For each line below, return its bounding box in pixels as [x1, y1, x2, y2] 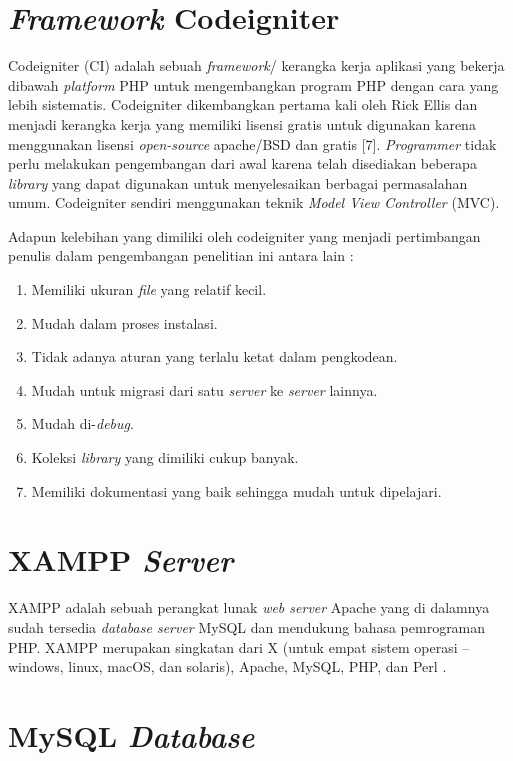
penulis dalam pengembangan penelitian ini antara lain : [8, 245, 354, 266]
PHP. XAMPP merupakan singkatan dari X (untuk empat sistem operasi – [8, 636, 470, 657]
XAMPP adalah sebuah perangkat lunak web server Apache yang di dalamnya [8, 597, 490, 618]
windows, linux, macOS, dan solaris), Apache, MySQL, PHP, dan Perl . [8, 656, 447, 677]
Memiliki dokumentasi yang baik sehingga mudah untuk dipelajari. [31, 480, 442, 501]
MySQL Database [8, 714, 255, 756]
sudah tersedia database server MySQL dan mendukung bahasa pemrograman [8, 616, 486, 637]
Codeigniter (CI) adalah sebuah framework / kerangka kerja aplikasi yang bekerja [8, 55, 505, 76]
